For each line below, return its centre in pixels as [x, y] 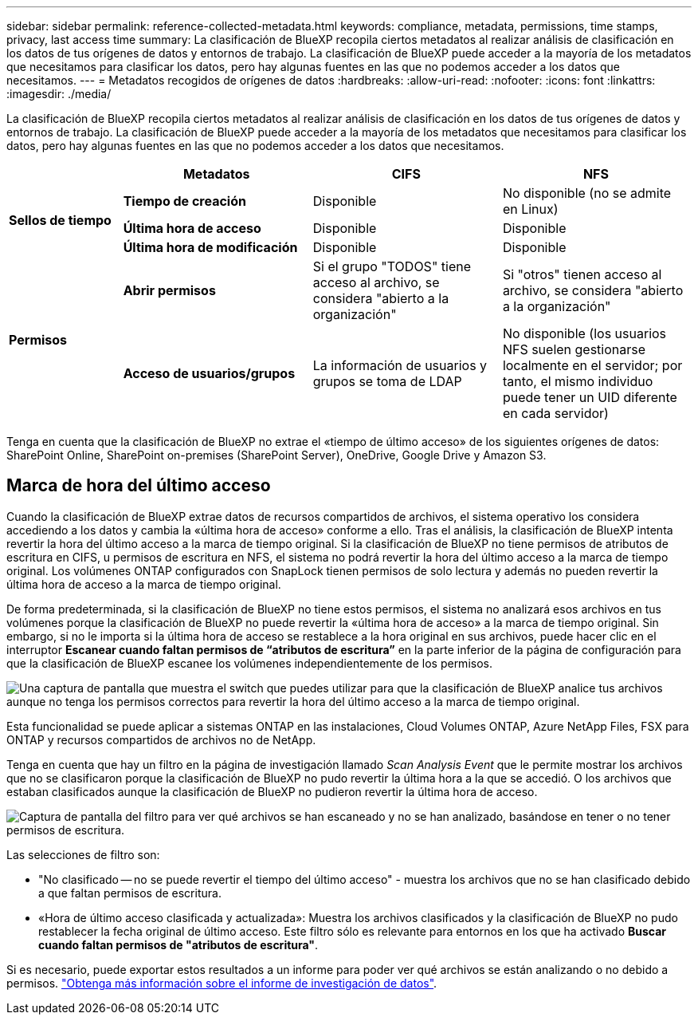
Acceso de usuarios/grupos [209, 373]
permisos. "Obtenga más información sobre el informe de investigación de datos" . [222, 983]
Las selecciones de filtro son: [83, 854]
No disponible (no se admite [587, 193]
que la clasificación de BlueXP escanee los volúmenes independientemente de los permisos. [249, 663]
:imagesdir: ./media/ [59, 94]
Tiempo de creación [184, 201]
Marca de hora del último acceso [139, 486]
